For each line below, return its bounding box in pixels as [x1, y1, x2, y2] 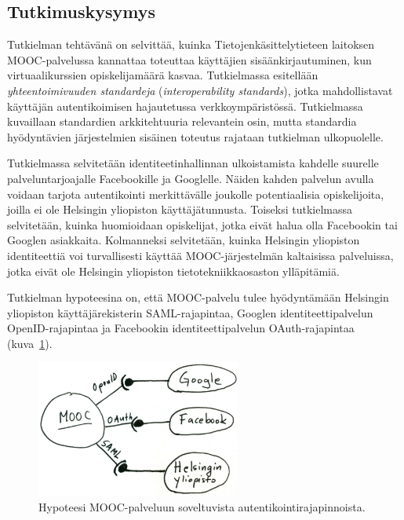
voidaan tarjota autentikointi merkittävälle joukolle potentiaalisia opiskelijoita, [7, 185, 384, 202]
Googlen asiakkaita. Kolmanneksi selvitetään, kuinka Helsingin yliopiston [7, 232, 360, 248]
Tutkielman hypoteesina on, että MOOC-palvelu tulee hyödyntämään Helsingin [7, 289, 389, 306]
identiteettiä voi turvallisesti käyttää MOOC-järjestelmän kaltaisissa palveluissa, [7, 247, 394, 263]
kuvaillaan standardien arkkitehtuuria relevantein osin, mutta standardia [7, 113, 357, 130]
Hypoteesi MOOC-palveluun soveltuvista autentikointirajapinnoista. [38, 498, 366, 515]
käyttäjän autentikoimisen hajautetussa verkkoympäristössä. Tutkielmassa [7, 97, 363, 114]
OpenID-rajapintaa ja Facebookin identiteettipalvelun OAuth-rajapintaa [7, 320, 355, 336]
